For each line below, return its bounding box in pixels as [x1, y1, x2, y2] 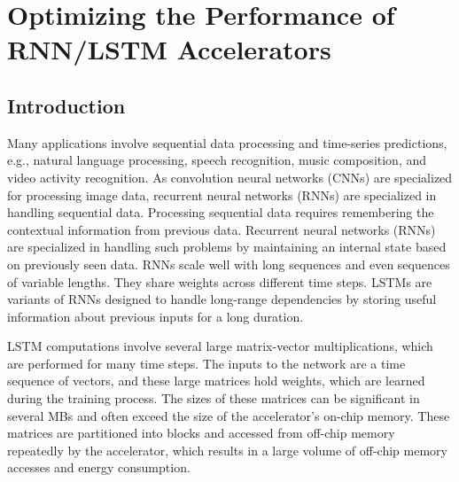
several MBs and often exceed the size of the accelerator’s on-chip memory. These [7, 406, 450, 424]
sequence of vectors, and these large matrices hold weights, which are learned [7, 371, 425, 390]
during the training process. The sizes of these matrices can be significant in [7, 389, 420, 408]
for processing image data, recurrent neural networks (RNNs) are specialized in [7, 185, 437, 204]
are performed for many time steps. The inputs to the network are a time [7, 354, 406, 372]
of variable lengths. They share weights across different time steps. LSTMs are [7, 272, 432, 291]
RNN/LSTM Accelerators [7, 31, 331, 67]
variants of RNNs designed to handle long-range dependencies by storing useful [7, 290, 437, 308]
